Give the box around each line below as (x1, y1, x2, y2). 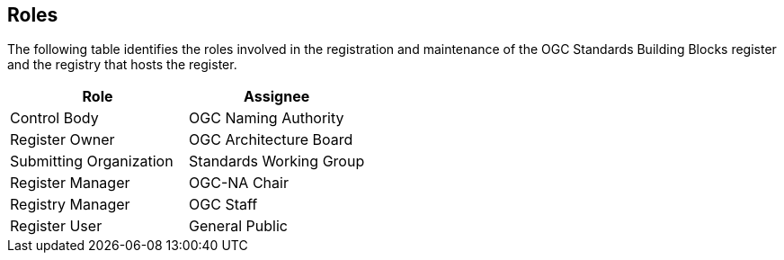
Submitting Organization (10, 152, 174, 171)
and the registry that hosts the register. (7, 57, 237, 73)
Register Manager (10, 174, 130, 193)
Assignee (244, 87, 310, 106)
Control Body (10, 109, 99, 128)
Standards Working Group (189, 152, 365, 171)
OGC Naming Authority (189, 109, 344, 128)
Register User (10, 217, 102, 236)
